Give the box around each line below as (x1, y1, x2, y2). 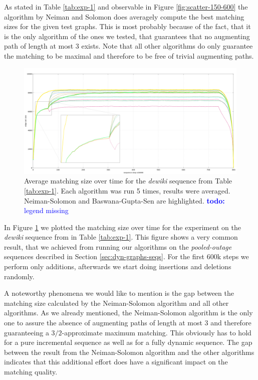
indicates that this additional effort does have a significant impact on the (4, 356, 228, 367)
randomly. (4, 271, 35, 281)
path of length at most (4, 41, 74, 51)
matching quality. (4, 366, 58, 377)
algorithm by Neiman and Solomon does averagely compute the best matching (4, 11, 244, 22)
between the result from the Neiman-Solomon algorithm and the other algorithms (4, 346, 254, 357)
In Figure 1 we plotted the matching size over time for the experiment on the (4, 222, 241, 232)
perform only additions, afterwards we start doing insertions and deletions (4, 261, 231, 272)
